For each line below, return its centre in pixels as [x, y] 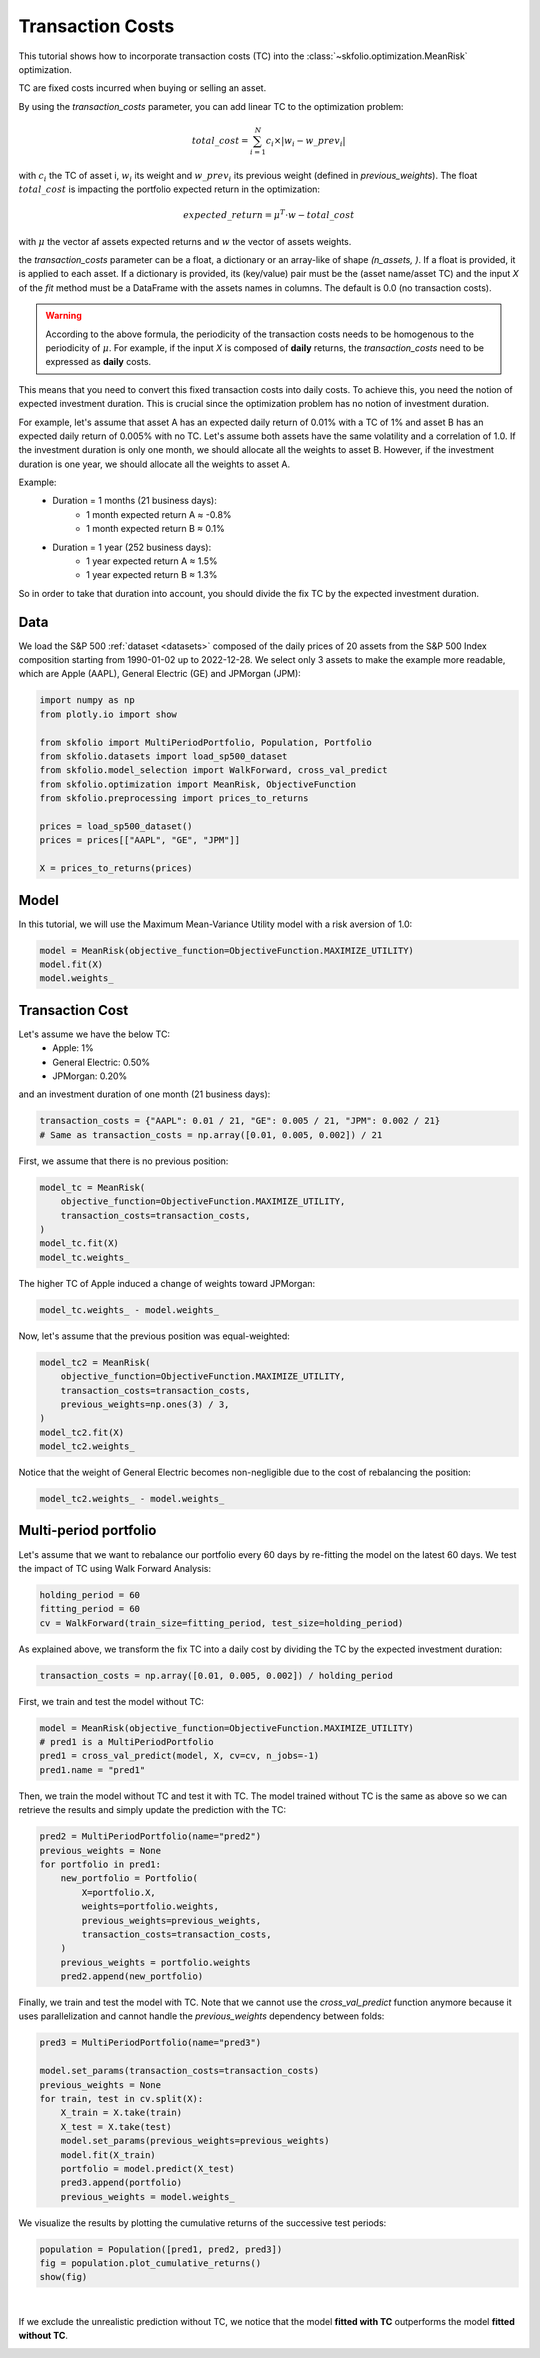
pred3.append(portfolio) [121, 2183]
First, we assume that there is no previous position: [123, 1161]
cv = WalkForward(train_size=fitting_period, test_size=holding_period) [221, 1623]
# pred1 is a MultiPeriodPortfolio [126, 1742]
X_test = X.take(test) [116, 2126]
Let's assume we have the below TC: [94, 1034]
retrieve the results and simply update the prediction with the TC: [152, 1810]
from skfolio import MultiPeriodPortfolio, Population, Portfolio [205, 742]
